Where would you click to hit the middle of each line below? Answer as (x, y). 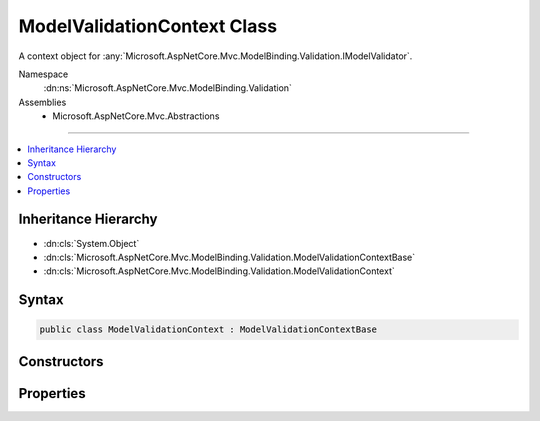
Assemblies (42, 102)
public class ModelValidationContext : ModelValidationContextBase (208, 329)
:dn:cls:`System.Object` (91, 243)
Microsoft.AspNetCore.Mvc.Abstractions (136, 116)
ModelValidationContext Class (148, 26)
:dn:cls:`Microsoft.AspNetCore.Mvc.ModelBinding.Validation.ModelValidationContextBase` (229, 257)
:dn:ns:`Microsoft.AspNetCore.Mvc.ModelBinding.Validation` (167, 88)
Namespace (43, 74)
